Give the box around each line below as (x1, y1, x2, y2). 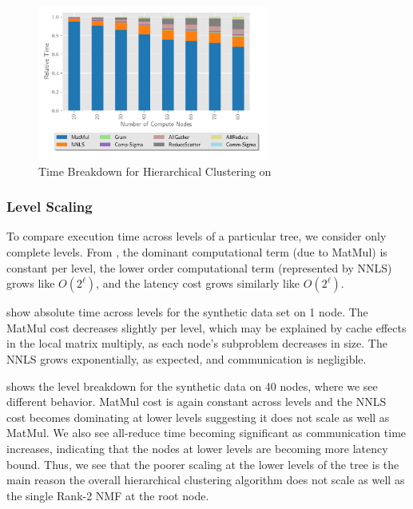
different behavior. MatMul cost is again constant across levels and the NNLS (6, 393, 387, 410)
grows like (6, 275, 55, 292)
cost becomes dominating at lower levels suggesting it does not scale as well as (6, 408, 390, 425)
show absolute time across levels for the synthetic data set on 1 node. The (6, 304, 368, 320)
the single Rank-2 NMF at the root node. (6, 487, 209, 503)
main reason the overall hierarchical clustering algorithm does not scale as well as (6, 471, 405, 488)
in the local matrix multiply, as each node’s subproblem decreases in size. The (6, 335, 387, 352)
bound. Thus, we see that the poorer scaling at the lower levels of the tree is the (6, 455, 399, 472)
